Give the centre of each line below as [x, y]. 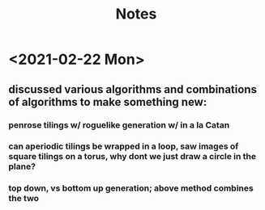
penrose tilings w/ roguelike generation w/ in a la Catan [119, 124]
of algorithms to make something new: [108, 102]
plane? [22, 166]
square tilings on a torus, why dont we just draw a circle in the [132, 157]
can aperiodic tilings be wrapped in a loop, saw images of [124, 146]
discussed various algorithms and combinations [133, 89]
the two [24, 199]
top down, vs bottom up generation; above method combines [131, 188]
